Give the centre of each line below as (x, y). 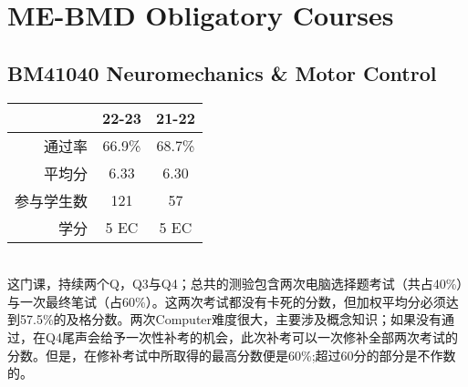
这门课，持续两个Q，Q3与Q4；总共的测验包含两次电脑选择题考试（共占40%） (235, 284)
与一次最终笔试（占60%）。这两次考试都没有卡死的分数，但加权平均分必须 (227, 301)
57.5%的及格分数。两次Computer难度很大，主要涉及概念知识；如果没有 (231, 319)
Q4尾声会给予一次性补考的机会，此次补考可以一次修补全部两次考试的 (251, 336)
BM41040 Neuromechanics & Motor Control (222, 72)
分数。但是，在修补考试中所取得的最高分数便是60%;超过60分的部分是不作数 (232, 355)
